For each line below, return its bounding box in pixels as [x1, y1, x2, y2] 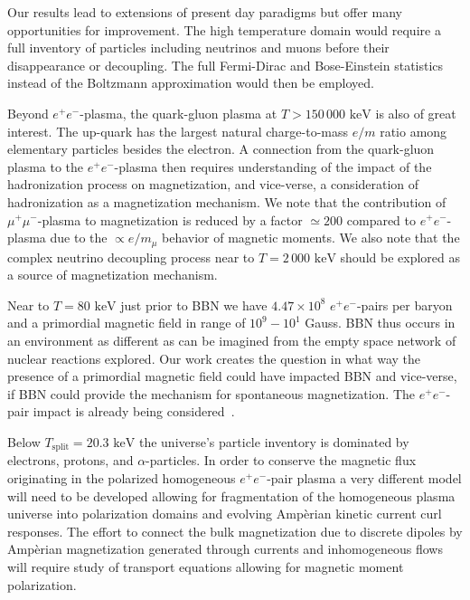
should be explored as [340, 247, 460, 266]
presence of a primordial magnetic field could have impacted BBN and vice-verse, [7, 367, 457, 386]
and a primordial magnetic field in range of [7, 313, 246, 332]
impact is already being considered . [33, 402, 235, 421]
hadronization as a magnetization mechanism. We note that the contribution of [7, 192, 446, 211]
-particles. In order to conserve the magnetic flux [146, 451, 417, 470]
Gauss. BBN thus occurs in [305, 313, 456, 332]
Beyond [7, 103, 49, 122]
